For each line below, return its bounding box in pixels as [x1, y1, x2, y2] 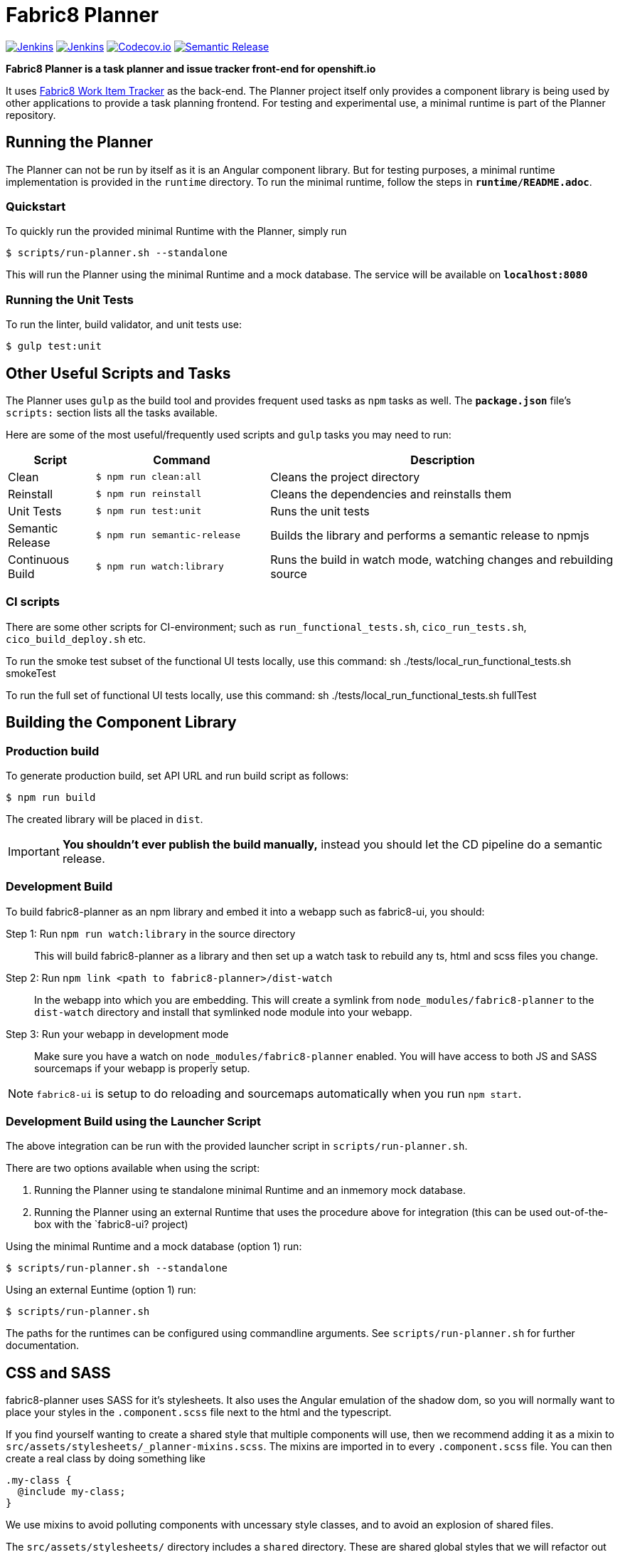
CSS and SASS [6, 1363, 111, 1382]
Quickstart [6, 199, 66, 214]
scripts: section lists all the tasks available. [6, 406, 218, 419]
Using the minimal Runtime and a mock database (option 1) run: [6, 1240, 302, 1253]
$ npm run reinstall [95, 488, 202, 500]
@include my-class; [17, 1486, 126, 1498]
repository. [6, 108, 56, 121]
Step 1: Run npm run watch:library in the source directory [6, 927, 296, 940]
